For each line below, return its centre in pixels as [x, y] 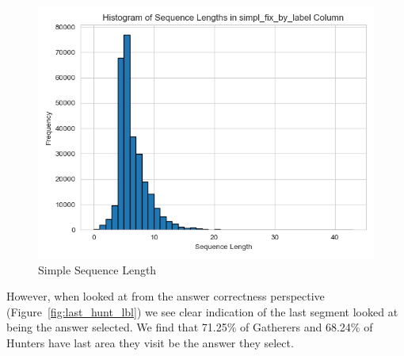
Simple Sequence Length [97, 269]
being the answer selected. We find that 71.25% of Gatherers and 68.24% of [190, 327]
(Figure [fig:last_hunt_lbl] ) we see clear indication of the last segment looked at [202, 311]
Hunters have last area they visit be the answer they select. [150, 342]
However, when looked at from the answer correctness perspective [166, 296]
